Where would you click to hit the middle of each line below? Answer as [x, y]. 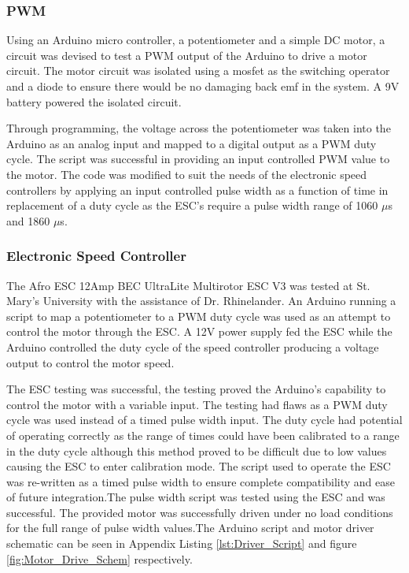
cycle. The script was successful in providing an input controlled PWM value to [198, 159]
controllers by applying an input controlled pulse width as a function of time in [197, 190]
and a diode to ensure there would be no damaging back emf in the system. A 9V [203, 86]
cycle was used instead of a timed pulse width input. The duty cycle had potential [204, 420]
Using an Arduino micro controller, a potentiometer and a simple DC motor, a [196, 40]
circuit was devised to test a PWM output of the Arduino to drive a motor [187, 55]
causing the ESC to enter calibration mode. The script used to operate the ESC [199, 466]
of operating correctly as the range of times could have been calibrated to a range [203, 435]
